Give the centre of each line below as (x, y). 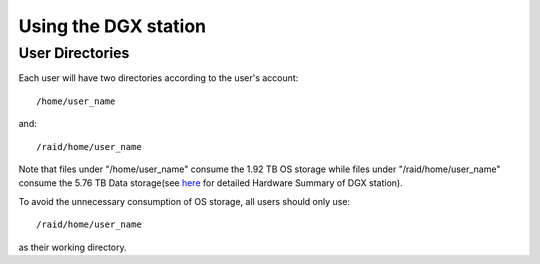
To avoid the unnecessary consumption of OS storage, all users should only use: (184, 201)
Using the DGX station (112, 26)
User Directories (74, 53)
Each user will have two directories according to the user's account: (158, 78)
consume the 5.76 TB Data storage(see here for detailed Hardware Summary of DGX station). (211, 183)
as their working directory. (72, 247)
